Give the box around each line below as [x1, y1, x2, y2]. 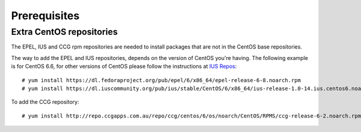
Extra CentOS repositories [11, 26, 118, 37]
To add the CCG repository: [11, 98, 79, 106]
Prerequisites [11, 9, 80, 22]
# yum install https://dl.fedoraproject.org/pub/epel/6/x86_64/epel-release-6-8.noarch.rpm [22, 77, 301, 83]
